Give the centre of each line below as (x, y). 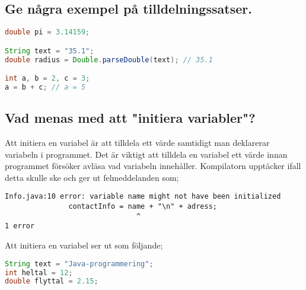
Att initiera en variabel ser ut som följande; (84, 245)
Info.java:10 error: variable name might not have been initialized (143, 197)
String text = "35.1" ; (50, 51)
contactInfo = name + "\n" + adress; (143, 207)
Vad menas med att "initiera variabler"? (130, 118)
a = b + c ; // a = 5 (45, 87)
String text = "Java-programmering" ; (79, 264)
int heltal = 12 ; (39, 273)
